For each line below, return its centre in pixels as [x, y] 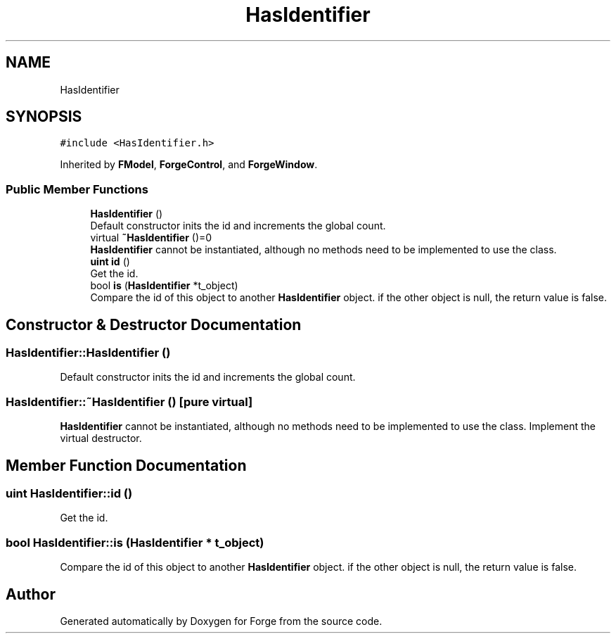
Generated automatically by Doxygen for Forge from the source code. [221, 621]
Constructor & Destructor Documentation [154, 324]
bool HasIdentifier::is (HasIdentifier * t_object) [135, 542]
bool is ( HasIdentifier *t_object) [164, 286]
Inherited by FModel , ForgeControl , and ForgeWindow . [189, 165]
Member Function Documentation [126, 465]
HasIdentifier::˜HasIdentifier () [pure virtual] [129, 401]
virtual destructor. [101, 438]
